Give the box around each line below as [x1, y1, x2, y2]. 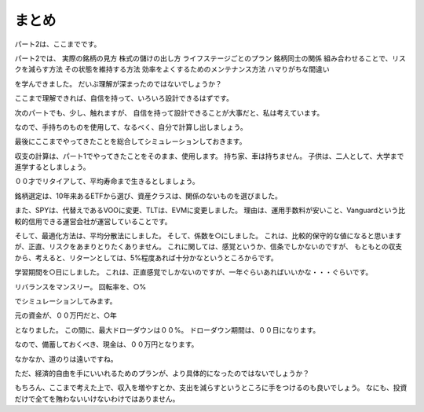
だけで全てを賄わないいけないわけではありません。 [14, 394, 180, 403]
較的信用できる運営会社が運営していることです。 [14, 216, 172, 226]
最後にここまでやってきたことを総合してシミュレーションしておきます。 [14, 137, 247, 146]
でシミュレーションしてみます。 [14, 296, 117, 306]
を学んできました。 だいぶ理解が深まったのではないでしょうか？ [14, 79, 223, 88]
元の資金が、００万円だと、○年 [14, 311, 117, 320]
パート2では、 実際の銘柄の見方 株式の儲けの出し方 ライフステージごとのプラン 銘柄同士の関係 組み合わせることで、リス [14, 53, 406, 63]
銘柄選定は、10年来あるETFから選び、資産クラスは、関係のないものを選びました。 [14, 191, 282, 200]
